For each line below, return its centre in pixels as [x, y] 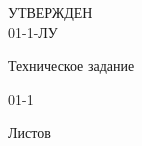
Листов [29, 132]
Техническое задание [71, 65]
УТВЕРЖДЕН [50, 12]
